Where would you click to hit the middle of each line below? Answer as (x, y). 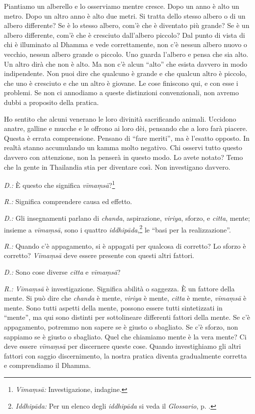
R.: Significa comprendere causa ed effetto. (68, 201)
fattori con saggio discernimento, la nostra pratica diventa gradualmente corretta (126, 355)
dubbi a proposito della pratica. (51, 102)
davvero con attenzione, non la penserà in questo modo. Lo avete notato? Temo (124, 157)
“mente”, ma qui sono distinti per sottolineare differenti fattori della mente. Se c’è (127, 317)
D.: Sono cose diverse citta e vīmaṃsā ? (62, 272)
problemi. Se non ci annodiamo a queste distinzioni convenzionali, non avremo (121, 92)
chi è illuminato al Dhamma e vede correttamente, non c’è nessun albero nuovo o (126, 44)
